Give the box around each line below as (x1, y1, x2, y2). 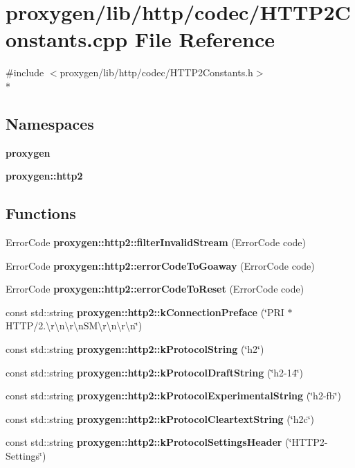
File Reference (134, 25, 275, 53)
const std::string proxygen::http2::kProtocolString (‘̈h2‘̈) (6, 342, 264, 356)
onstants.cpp (6, 25, 128, 53)
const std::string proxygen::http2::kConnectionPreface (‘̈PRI (6, 304, 284, 319)
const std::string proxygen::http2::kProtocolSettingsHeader (6, 435, 282, 449)
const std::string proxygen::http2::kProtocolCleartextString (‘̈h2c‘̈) (6, 411, 314, 426)
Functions (6, 202, 76, 224)
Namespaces (6, 112, 94, 134)
